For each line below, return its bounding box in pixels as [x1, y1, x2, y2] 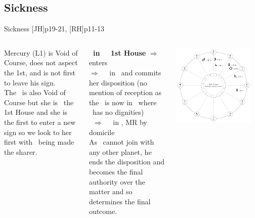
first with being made [4, 137, 74, 147]
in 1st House [93, 47, 146, 58]
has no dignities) [92, 107, 144, 117]
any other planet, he [89, 146, 152, 157]
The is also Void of [4, 87, 66, 98]
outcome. [89, 206, 117, 216]
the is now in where [89, 97, 157, 107]
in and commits [109, 67, 161, 77]
